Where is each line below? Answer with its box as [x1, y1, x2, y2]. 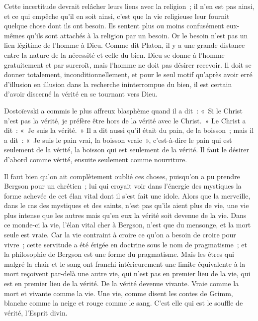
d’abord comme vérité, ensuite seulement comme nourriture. [4, 154, 187, 164]
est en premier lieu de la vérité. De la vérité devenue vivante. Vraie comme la [4, 278, 239, 289]
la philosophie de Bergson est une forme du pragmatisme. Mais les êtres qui [4, 249, 234, 259]
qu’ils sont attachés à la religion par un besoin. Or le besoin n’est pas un [26, 30, 248, 40]
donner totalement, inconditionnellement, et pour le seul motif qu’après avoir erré [4, 69, 253, 80]
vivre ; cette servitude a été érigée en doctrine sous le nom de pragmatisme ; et [4, 239, 247, 249]
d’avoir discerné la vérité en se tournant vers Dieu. [4, 89, 158, 99]
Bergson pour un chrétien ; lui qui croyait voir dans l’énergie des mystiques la [4, 181, 242, 191]
